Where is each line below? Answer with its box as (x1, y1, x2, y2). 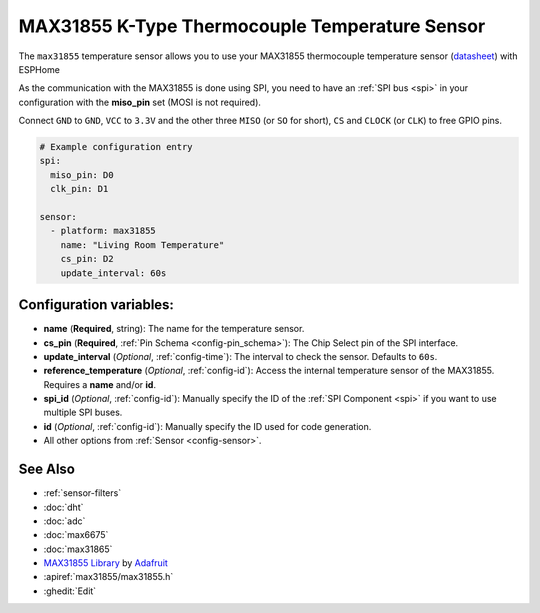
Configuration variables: (18, 296, 175, 314)
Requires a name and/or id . (43, 378, 157, 390)
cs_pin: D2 (60, 253, 114, 265)
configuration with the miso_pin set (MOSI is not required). (18, 96, 262, 108)
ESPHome (18, 63, 60, 75)
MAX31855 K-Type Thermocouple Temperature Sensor (18, 15, 486, 37)
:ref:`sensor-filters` (43, 487, 122, 499)
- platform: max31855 (50, 225, 157, 237)
